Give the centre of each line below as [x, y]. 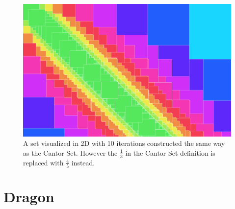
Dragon [29, 197]
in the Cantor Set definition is [170, 152]
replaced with [43, 162]
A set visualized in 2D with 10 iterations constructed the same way [124, 143]
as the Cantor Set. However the [70, 152]
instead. [83, 162]
